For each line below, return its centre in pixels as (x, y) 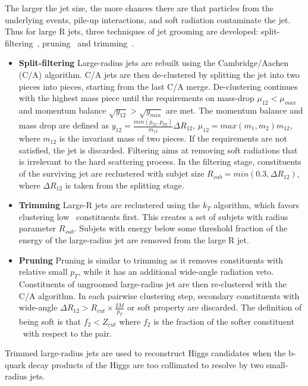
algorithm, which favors (257, 205)
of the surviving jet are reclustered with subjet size (111, 173)
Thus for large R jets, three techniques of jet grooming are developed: (132, 31)
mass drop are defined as (64, 125)
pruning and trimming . (88, 43)
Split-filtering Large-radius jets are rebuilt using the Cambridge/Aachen (154, 63)
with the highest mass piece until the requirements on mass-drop (136, 98)
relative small (43, 272)
